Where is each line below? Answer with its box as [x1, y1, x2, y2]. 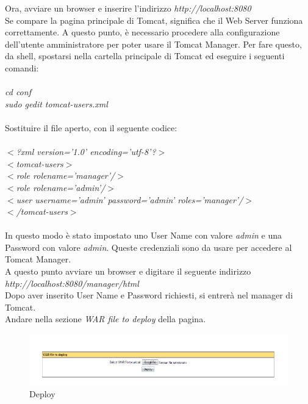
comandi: [5, 61, 39, 74]
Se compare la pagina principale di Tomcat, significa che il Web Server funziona [5, 13, 303, 26]
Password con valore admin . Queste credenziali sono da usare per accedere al [5, 240, 292, 253]
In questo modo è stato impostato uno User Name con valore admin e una [5, 229, 282, 242]
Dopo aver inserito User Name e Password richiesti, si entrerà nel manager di [5, 289, 293, 301]
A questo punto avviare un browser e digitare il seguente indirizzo [5, 265, 251, 278]
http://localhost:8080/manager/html [5, 276, 139, 289]
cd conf [5, 85, 31, 98]
